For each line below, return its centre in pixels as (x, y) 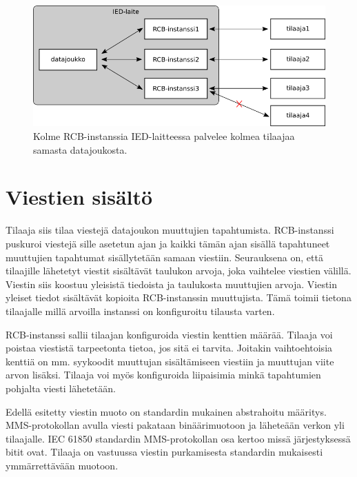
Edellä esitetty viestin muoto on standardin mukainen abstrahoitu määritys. (166, 411)
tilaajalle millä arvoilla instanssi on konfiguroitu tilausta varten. (140, 311)
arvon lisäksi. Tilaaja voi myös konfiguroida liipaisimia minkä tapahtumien (163, 375)
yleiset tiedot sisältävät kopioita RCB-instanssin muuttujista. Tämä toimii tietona (178, 297)
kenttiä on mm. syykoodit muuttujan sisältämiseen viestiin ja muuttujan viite (170, 361)
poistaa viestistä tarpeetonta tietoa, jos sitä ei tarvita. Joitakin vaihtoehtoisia (169, 348)
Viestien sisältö (79, 197)
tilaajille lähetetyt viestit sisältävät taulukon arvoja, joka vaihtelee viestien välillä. (178, 271)
